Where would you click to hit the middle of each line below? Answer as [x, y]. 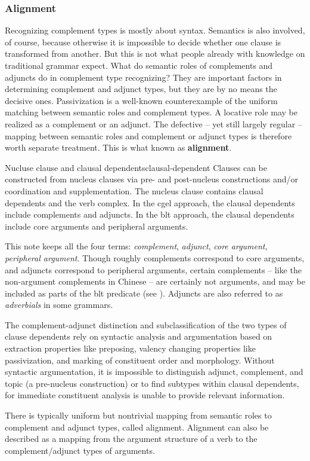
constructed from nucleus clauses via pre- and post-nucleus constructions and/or [151, 179]
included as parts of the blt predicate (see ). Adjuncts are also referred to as [144, 293]
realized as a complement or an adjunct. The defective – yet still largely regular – [154, 123]
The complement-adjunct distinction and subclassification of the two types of [146, 324]
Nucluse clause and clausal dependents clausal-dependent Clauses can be [136, 167]
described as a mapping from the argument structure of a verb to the [131, 439]
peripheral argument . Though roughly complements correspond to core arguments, [155, 257]
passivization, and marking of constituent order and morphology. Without [140, 360]
